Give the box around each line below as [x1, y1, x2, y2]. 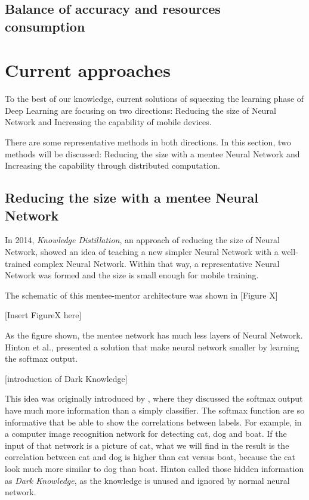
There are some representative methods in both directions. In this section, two [5, 136, 291, 148]
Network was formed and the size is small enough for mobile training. [5, 269, 259, 281]
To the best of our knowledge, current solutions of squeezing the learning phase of [5, 92, 304, 105]
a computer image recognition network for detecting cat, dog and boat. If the [5, 427, 287, 440]
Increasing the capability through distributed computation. [5, 159, 220, 172]
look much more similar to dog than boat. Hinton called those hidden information [5, 462, 304, 474]
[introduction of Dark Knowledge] [5, 372, 128, 384]
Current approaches [5, 58, 171, 82]
